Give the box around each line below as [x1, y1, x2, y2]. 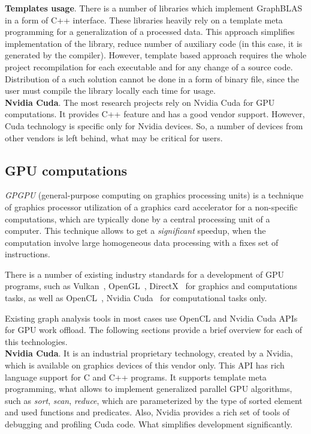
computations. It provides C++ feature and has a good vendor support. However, [5, 108, 305, 120]
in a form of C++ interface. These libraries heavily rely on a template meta [5, 13, 283, 26]
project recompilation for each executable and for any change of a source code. [5, 60, 293, 73]
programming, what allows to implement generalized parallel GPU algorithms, [5, 382, 292, 395]
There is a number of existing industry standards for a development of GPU [5, 267, 285, 280]
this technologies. [5, 335, 68, 347]
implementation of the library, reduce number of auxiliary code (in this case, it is [5, 37, 303, 49]
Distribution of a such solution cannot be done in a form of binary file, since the [5, 72, 300, 85]
